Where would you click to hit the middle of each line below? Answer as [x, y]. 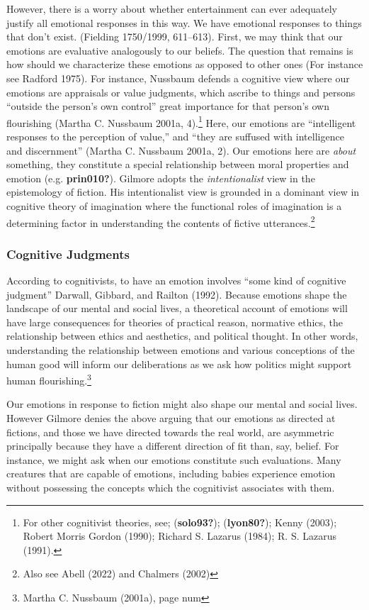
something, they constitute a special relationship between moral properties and [178, 164]
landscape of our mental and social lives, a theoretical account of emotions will [177, 308]
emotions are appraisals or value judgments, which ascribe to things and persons [181, 92]
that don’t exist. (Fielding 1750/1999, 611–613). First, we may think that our [175, 37]
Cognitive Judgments [68, 254]
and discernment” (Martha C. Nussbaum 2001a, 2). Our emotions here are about [181, 150]
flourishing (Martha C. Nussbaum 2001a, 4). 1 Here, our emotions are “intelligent [181, 121]
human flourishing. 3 [49, 379]
